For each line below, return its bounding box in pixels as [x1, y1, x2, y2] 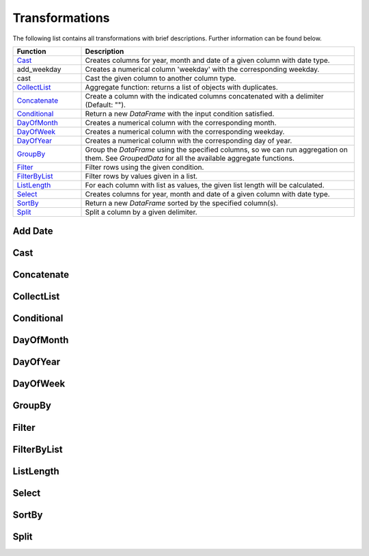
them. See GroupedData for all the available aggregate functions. [85, 153, 295, 163]
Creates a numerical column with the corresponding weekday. [85, 127, 285, 136]
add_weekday [16, 64, 61, 74]
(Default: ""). [85, 100, 126, 109]
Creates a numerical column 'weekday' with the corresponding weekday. [85, 64, 320, 74]
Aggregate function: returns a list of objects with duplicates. [85, 82, 278, 92]
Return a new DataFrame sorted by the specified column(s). [85, 198, 278, 208]
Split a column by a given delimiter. [85, 207, 197, 217]
